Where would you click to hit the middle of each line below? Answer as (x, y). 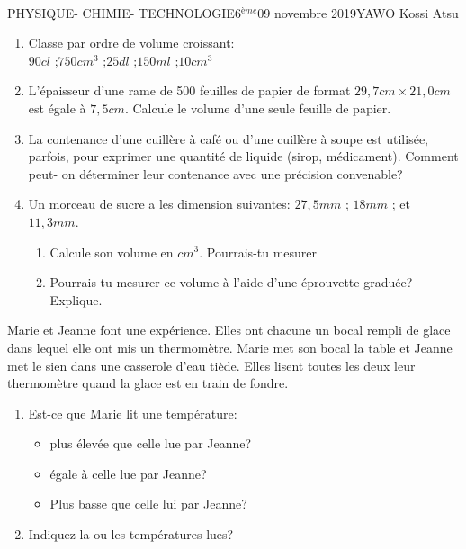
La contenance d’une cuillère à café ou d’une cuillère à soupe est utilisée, (228, 138)
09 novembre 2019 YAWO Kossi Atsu (358, 12)
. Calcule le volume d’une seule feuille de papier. (258, 108)
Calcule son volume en (112, 252)
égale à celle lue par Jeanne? (128, 473)
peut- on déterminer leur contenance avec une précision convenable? (215, 173)
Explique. (76, 299)
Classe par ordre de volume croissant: (131, 43)
